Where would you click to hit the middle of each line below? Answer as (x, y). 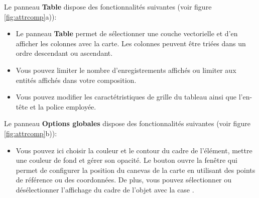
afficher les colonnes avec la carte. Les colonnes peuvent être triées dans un (131, 43)
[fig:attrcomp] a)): (30, 16)
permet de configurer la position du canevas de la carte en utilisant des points (136, 170)
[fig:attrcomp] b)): (31, 133)
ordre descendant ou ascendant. (64, 53)
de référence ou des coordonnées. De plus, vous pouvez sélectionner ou (124, 180)
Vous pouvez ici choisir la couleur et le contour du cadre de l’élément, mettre (134, 150)
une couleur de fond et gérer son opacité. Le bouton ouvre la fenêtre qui (126, 160)
